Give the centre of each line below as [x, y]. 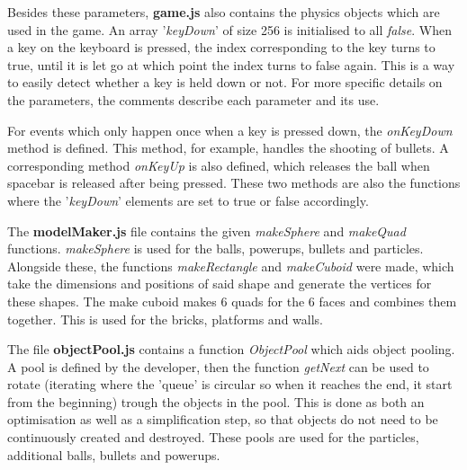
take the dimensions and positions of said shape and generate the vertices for [220, 284]
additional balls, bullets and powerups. [114, 454]
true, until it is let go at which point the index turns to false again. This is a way [231, 64]
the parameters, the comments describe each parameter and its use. [193, 99]
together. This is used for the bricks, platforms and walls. [166, 319]
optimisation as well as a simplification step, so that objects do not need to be [223, 419]
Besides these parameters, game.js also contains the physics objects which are [224, 12]
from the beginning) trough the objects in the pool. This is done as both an [216, 401]
